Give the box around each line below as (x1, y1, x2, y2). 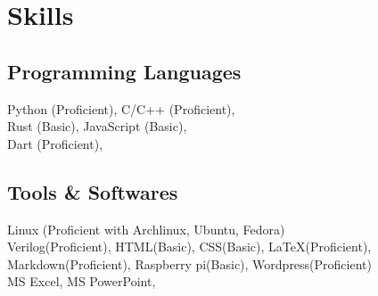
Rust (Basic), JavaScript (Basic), (7, 117, 187, 136)
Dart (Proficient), (7, 134, 103, 152)
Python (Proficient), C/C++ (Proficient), (7, 99, 235, 118)
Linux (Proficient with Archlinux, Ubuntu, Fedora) (7, 219, 285, 238)
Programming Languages (7, 57, 242, 85)
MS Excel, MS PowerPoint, (7, 272, 156, 291)
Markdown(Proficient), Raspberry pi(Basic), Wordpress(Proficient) (7, 254, 372, 273)
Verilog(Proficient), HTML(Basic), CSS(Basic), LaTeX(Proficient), (7, 237, 372, 256)
